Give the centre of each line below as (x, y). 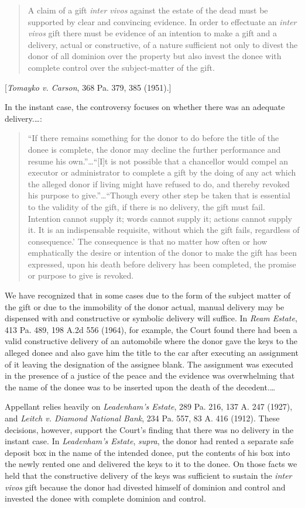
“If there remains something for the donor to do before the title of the (153, 138)
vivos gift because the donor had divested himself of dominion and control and (145, 487)
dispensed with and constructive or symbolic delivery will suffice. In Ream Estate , (151, 318)
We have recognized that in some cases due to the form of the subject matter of (148, 295)
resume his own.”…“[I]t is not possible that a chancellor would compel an (158, 161)
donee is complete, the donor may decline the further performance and (154, 149)
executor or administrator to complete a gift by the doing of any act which (162, 172)
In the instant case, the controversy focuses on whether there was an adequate (145, 107)
